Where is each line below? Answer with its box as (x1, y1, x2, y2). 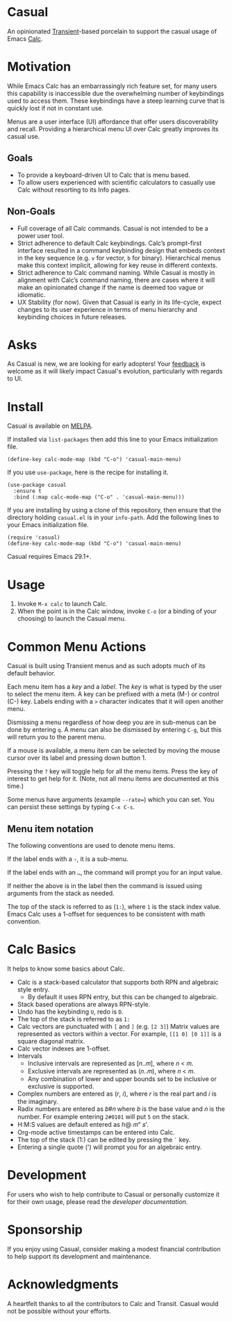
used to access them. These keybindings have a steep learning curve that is (7, 97, 225, 105)
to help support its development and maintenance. (7, 1252, 151, 1260)
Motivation (7, 59, 72, 75)
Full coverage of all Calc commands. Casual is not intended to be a (17, 224, 208, 233)
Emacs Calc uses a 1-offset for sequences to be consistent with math (7, 910, 206, 919)
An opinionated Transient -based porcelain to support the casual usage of (7, 27, 217, 35)
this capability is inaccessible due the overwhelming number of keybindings (7, 89, 224, 97)
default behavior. (7, 669, 56, 678)
